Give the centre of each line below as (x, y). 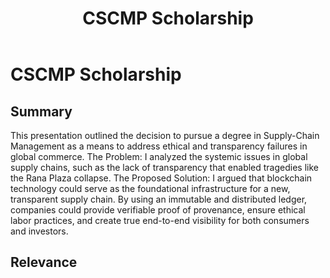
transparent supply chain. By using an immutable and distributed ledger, (159, 199)
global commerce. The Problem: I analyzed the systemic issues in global (159, 156)
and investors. (39, 231)
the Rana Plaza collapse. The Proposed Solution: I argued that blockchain (161, 178)
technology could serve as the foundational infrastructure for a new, (150, 188)
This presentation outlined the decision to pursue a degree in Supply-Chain (165, 135)
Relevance (44, 262)
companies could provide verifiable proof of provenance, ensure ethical (158, 210)
